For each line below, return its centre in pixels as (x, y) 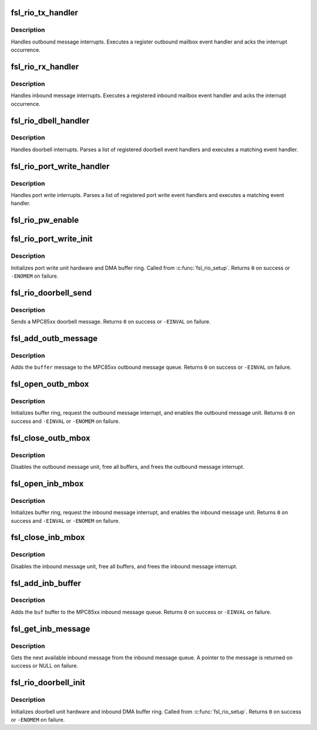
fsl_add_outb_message (54, 338)
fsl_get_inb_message (50, 629)
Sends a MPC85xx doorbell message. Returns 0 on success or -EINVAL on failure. (111, 322)
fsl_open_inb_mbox (47, 483)
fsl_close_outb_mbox (50, 438)
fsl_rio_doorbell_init (48, 683)
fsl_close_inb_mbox (48, 537)
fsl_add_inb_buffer (46, 583)
